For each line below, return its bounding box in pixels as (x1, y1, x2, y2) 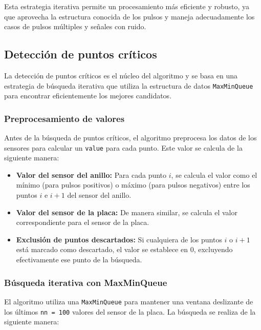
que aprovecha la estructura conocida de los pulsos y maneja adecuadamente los (4, 11, 255, 22)
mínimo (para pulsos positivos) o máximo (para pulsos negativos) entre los (16, 179, 250, 190)
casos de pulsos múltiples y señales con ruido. (4, 21, 146, 32)
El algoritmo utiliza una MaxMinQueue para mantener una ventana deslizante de (4, 296, 253, 306)
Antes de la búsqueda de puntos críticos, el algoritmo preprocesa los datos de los (4, 132, 257, 143)
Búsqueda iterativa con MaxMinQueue (4, 276, 167, 288)
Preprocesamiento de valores (4, 112, 125, 125)
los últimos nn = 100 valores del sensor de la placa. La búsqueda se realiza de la (4, 306, 256, 317)
